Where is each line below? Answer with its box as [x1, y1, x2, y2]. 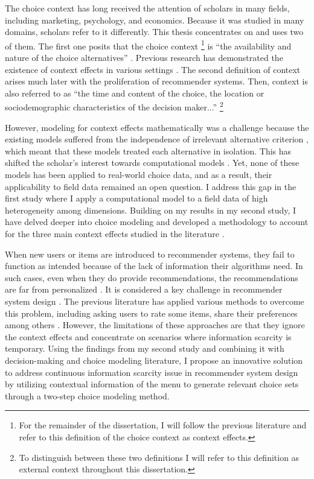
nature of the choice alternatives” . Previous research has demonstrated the [5, 51, 283, 64]
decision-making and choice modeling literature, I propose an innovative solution [5, 354, 303, 366]
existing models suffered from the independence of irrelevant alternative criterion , [5, 133, 309, 145]
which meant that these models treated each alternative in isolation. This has [5, 144, 292, 157]
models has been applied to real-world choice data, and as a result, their [5, 168, 272, 181]
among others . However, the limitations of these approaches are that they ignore [5, 319, 305, 331]
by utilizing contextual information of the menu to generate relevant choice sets [5, 378, 299, 390]
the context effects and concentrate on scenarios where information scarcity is [5, 330, 292, 343]
